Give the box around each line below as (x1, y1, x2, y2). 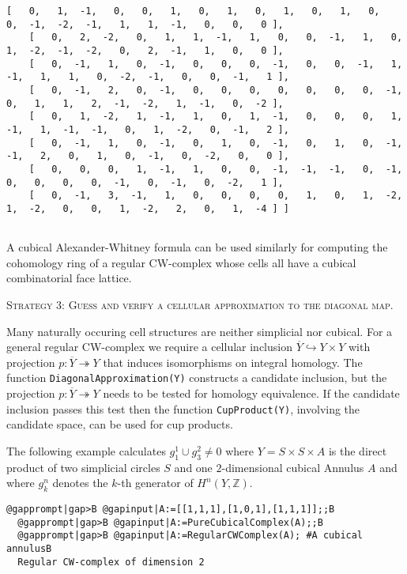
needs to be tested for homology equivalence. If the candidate (103, 384, 400, 401)
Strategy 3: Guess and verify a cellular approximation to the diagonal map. (6, 296, 394, 312)
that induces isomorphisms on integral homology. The (103, 353, 363, 370)
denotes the (52, 474, 108, 491)
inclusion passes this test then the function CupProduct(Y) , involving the (6, 400, 360, 417)
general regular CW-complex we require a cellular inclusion (6, 338, 292, 355)
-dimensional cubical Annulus (221, 459, 364, 475)
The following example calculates (6, 442, 166, 459)
